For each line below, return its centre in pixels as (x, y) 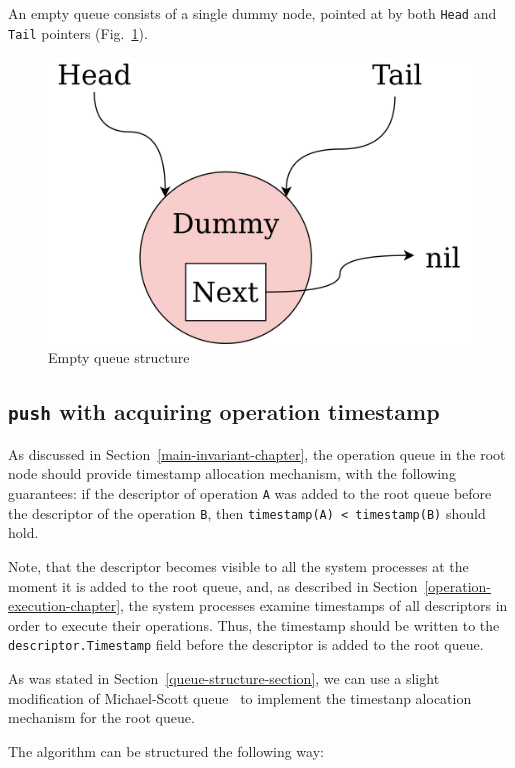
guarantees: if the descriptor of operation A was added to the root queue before (250, 493)
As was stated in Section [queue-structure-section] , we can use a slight (224, 677)
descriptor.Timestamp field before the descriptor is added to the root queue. (246, 644)
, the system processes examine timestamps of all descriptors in (314, 605)
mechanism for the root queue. (101, 717)
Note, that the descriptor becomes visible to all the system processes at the (238, 565)
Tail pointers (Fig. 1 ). (78, 32)
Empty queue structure (119, 357)
